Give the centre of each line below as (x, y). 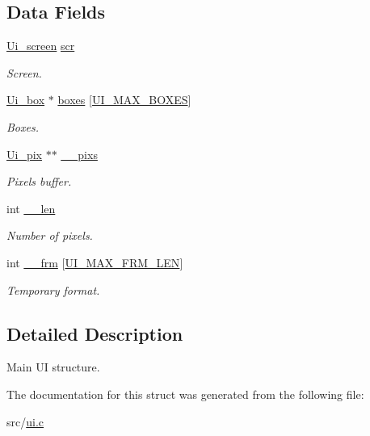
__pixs (79, 154)
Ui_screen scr (41, 46)
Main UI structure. (53, 367)
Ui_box (26, 100)
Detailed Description (95, 333)
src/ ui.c (25, 421)
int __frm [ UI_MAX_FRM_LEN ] (95, 262)
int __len (31, 208)
